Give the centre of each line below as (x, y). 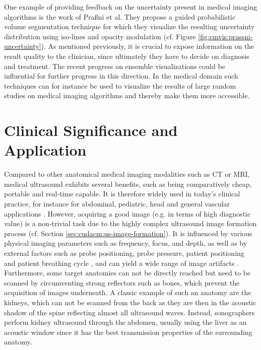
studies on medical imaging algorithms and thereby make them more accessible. (127, 95)
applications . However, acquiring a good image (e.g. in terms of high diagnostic (127, 213)
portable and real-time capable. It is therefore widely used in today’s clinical (122, 194)
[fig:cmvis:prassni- (225, 36)
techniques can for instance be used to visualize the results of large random (120, 85)
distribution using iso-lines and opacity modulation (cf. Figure (100, 36)
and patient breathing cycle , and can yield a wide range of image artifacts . (121, 263)
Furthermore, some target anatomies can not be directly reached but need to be (127, 273)
